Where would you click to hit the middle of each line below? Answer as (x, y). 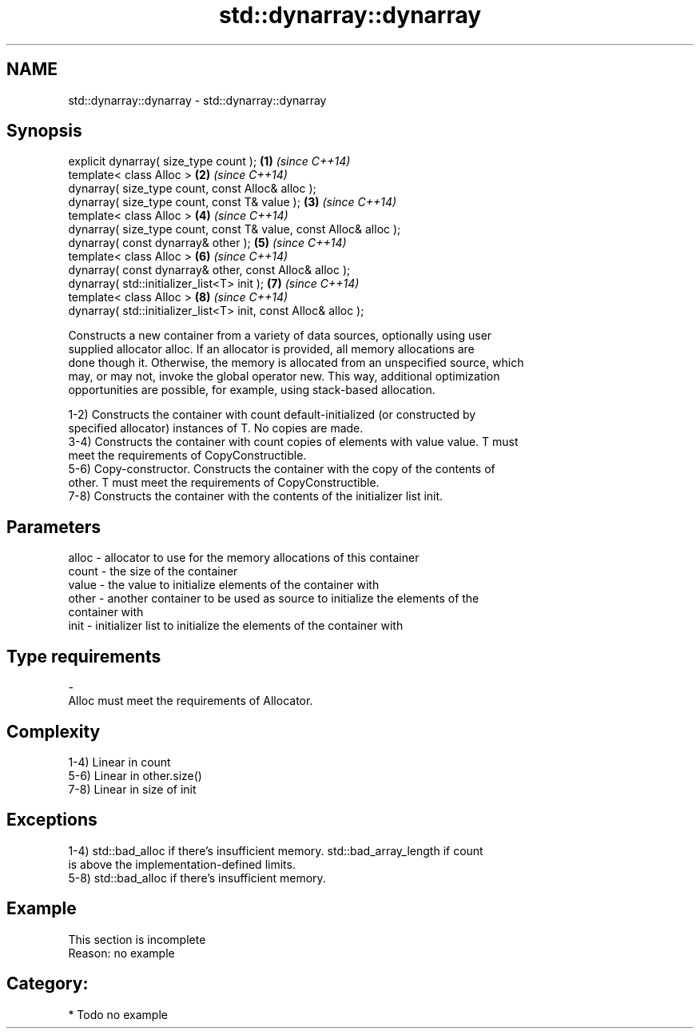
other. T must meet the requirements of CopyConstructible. (224, 483)
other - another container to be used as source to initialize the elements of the (274, 599)
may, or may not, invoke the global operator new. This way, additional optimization (284, 376)
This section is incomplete (137, 939)
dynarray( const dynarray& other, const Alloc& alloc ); (209, 270)
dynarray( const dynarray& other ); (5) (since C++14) (207, 243)
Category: (48, 984)
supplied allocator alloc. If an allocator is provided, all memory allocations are (271, 349)
